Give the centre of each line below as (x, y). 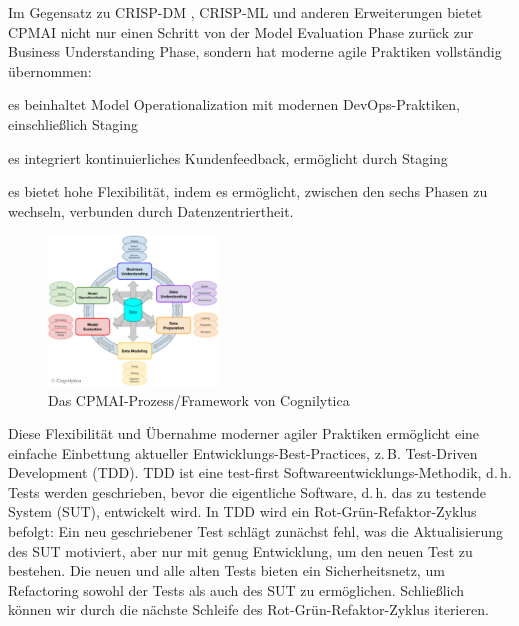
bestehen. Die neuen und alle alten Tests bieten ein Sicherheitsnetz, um (226, 570)
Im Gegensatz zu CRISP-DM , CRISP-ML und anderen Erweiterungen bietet (245, 12)
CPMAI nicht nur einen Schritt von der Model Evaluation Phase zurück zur (241, 31)
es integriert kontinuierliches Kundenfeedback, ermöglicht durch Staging (228, 157)
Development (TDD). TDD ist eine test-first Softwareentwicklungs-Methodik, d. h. (260, 472)
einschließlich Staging (73, 123)
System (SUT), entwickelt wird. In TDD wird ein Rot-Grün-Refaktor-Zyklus (242, 511)
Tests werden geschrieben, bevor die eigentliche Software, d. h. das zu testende (247, 491)
